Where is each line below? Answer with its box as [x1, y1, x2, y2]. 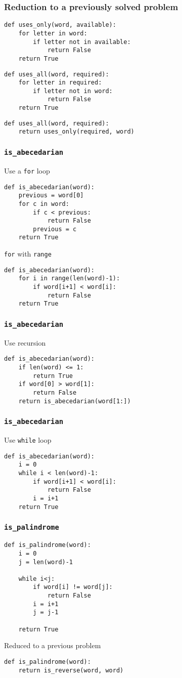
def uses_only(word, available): [4, 21, 116, 29]
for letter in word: [18, 29, 87, 37]
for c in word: [18, 200, 69, 207]
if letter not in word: [33, 87, 113, 95]
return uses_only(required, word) [18, 128, 134, 136]
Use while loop [4, 435, 52, 445]
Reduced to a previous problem [4, 640, 101, 651]
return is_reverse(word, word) [18, 666, 124, 674]
